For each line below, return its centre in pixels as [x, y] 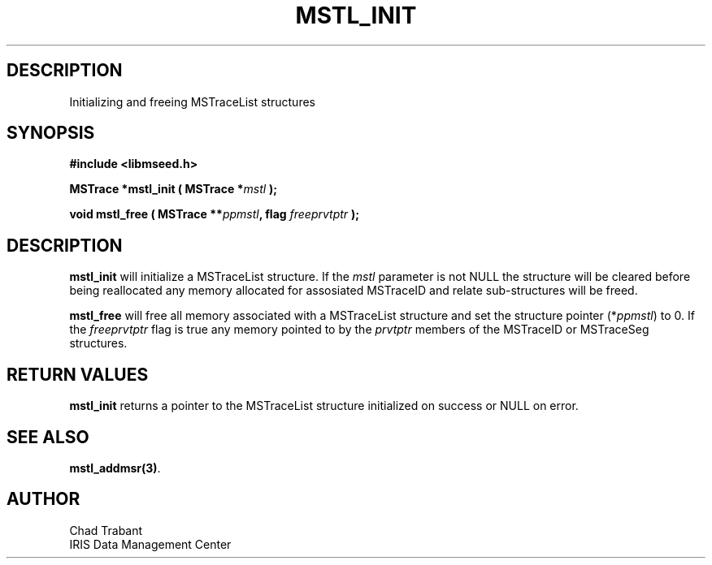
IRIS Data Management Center [150, 544]
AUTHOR [43, 499]
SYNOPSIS [51, 133]
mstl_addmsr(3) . [115, 468]
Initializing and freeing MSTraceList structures [192, 101]
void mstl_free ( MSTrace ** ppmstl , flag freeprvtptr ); [215, 214]
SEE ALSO [48, 437]
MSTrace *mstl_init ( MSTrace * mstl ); [174, 189]
